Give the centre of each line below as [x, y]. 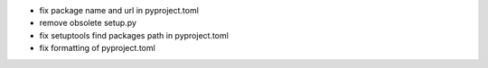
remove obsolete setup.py [88, 23]
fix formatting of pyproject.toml [97, 48]
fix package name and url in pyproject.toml [119, 10]
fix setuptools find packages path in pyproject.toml [134, 35]
